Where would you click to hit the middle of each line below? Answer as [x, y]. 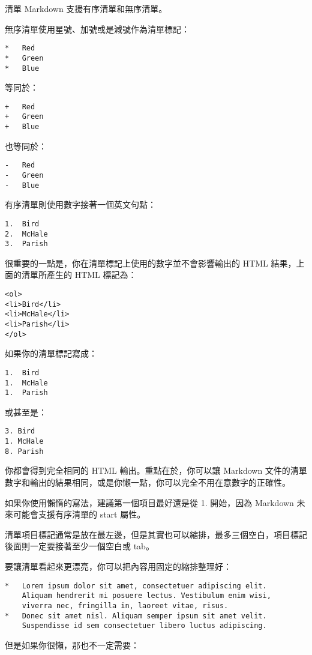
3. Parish [26, 244]
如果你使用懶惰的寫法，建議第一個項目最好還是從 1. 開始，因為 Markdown [149, 502]
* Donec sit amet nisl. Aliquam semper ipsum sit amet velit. [136, 616]
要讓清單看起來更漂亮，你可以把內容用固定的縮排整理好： [118, 566]
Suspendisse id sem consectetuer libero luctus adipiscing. [144, 626]
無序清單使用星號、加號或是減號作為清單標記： [97, 29]
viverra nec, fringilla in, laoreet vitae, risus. [125, 605]
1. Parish [26, 393]
